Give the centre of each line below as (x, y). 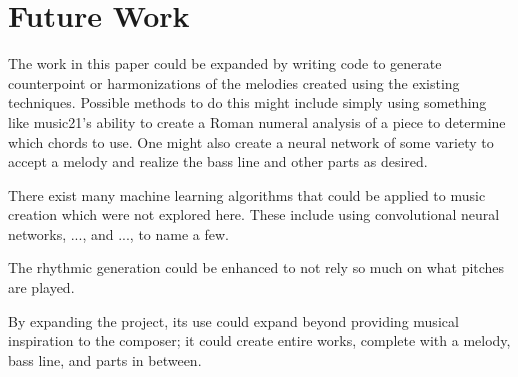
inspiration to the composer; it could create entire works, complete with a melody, (259, 340)
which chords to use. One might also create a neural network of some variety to (251, 141)
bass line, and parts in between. (105, 359)
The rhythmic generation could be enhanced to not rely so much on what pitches (256, 267)
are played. (41, 287)
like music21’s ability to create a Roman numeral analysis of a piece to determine (257, 121)
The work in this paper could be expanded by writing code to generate (225, 63)
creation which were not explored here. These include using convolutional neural (254, 214)
